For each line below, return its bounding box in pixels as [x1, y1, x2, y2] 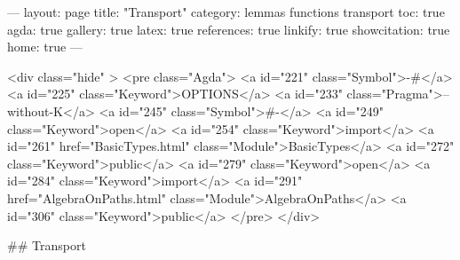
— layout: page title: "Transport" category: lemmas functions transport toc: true [7, 3, 445, 20]
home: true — [7, 37, 83, 56]
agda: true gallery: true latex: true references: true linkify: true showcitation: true [7, 20, 450, 38]
